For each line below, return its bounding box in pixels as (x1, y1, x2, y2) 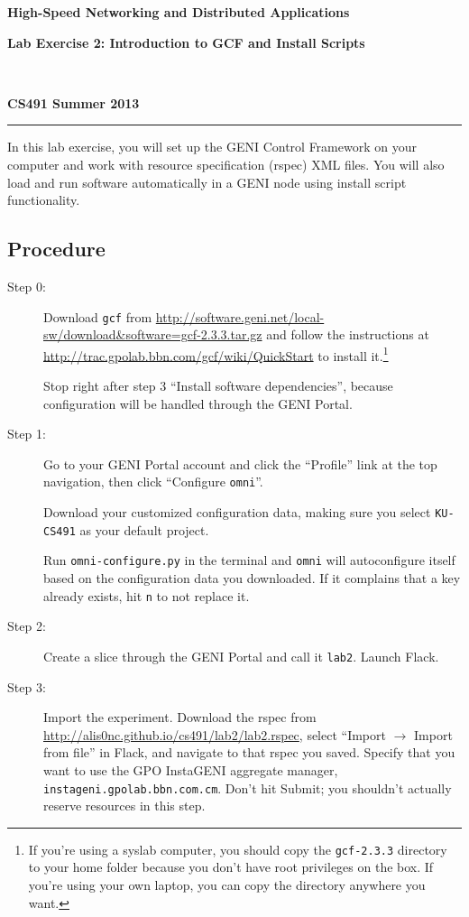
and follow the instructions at (266, 325, 429, 344)
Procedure (7, 235, 106, 263)
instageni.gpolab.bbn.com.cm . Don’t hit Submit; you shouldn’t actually (43, 778, 452, 797)
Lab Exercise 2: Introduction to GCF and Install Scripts (7, 32, 365, 51)
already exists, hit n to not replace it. (43, 586, 250, 605)
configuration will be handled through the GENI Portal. (43, 394, 353, 412)
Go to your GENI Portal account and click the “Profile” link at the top (43, 454, 437, 473)
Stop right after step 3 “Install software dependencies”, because (43, 376, 393, 395)
